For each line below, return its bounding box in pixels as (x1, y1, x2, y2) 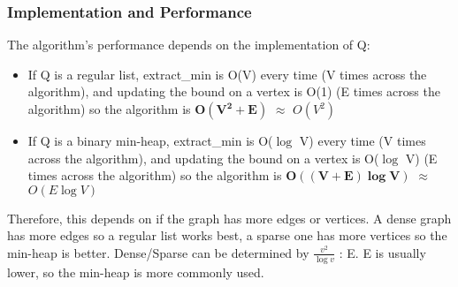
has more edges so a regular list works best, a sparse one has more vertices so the (7, 226, 447, 245)
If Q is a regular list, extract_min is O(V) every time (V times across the (27, 64, 427, 83)
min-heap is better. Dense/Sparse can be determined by (7, 243, 309, 261)
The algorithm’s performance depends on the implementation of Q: (7, 35, 370, 54)
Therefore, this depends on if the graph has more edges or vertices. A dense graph (7, 208, 452, 227)
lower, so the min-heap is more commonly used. (7, 262, 264, 281)
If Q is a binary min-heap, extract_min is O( (27, 132, 273, 149)
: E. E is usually (339, 243, 426, 261)
